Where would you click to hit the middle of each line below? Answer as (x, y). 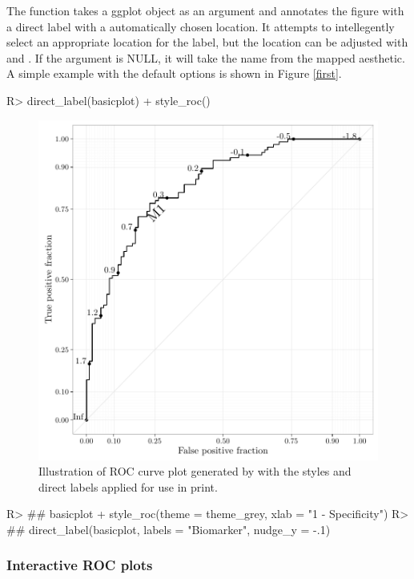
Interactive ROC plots (80, 565)
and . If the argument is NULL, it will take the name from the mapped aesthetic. (206, 57)
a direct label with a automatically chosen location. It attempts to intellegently (201, 26)
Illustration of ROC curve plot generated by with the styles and (195, 471)
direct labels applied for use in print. (128, 486)
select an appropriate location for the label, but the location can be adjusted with (207, 42)
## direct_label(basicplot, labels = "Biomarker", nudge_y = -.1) (169, 529)
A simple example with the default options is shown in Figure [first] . (174, 73)
